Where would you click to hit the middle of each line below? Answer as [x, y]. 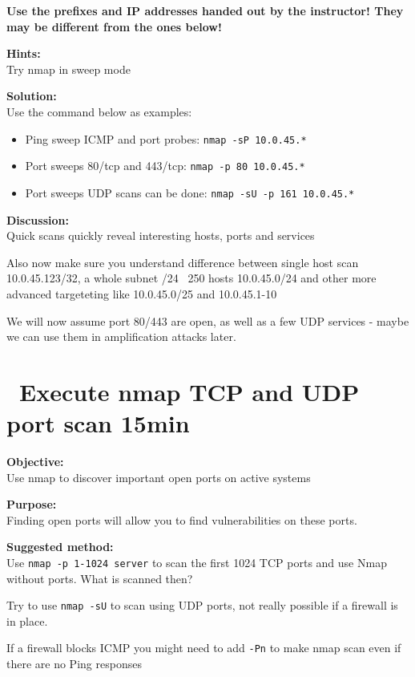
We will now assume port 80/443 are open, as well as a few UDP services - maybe [208, 320]
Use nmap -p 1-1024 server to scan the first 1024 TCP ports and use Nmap [197, 562]
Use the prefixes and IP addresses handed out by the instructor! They [205, 10]
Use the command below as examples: [99, 111]
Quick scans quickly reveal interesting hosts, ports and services [161, 235]
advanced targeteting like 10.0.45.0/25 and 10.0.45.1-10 [142, 293]
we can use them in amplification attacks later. [121, 336]
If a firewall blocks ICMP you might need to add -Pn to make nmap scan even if [204, 648]
